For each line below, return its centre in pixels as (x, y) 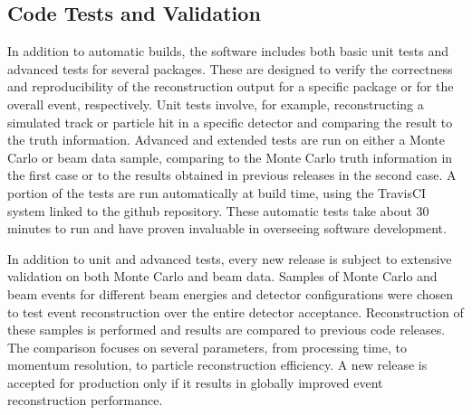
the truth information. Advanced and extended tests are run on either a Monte (226, 140)
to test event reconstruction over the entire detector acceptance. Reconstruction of (236, 311)
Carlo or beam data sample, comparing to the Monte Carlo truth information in (230, 157)
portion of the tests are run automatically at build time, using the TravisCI (217, 192)
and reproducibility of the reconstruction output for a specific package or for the (231, 86)
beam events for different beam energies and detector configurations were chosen (231, 293)
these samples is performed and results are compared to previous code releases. (226, 330)
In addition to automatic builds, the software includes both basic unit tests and (228, 51)
